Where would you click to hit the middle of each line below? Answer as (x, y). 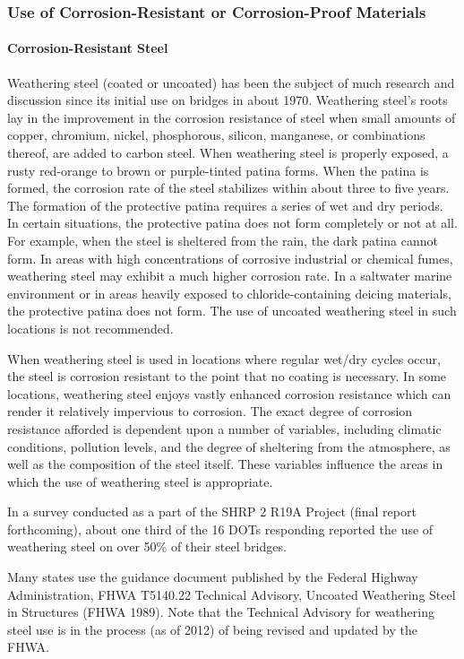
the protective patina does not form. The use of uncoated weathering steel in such (232, 311)
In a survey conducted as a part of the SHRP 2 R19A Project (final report (212, 512)
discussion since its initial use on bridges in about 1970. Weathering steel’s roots (228, 100)
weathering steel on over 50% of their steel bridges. (147, 546)
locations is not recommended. (90, 328)
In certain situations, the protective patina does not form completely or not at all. (232, 223)
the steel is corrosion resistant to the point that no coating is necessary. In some (227, 376)
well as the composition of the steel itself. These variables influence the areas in (225, 464)
